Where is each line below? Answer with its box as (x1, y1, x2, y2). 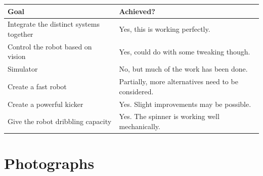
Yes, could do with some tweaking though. (119, 46, 250, 56)
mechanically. (119, 121, 160, 131)
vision (8, 51, 26, 62)
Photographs (4, 153, 95, 173)
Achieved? (119, 6, 155, 16)
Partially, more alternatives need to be (119, 76, 238, 87)
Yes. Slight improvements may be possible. (119, 98, 251, 109)
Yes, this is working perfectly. (119, 24, 210, 34)
